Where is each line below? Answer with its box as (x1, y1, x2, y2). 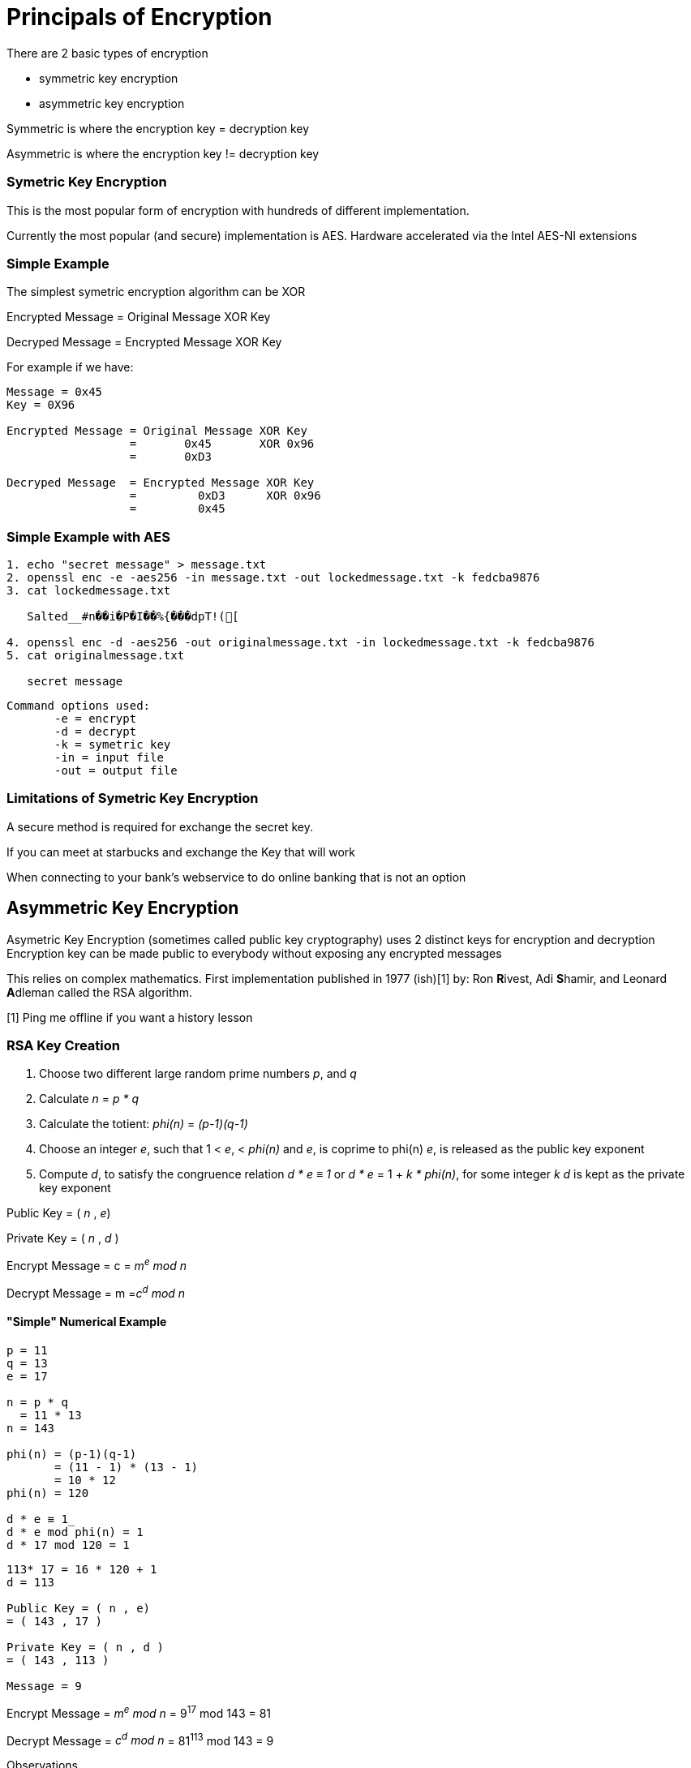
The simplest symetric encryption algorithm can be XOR (6, 285, 306, 299)
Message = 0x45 (6, 385, 103, 399)
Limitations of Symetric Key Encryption (6, 790, 259, 807)
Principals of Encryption (6, 3, 273, 31)
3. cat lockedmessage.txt (6, 584, 171, 597)
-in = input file (54, 751, 164, 764)
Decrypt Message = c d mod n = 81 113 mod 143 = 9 (6, 1731, 274, 1748)
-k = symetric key (54, 738, 171, 751)
